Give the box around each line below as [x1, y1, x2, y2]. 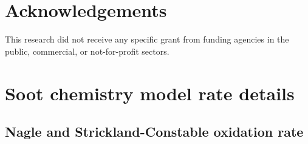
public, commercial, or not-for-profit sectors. [5, 44, 169, 57]
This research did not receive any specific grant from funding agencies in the [5, 33, 289, 46]
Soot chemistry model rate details [5, 80, 295, 105]
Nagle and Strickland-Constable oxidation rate [5, 122, 304, 141]
